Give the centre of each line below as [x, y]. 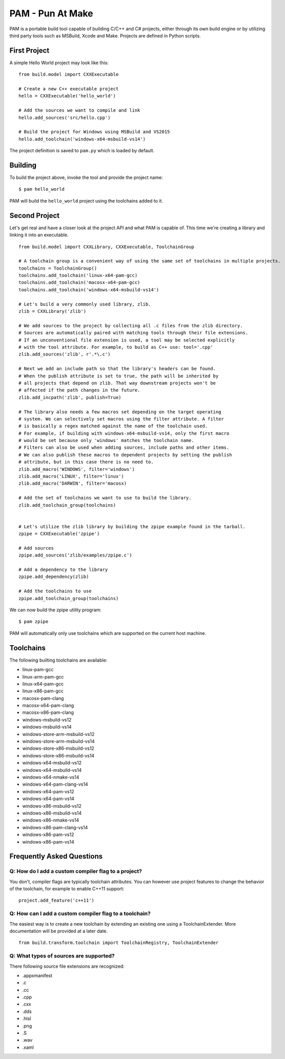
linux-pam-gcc [38, 670]
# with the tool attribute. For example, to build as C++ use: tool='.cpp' [116, 347]
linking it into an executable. [39, 235]
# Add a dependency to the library [63, 570]
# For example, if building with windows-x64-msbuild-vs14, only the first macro [124, 433]
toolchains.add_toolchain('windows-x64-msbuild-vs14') [89, 289]
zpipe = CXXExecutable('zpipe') [59, 534]
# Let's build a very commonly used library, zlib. [85, 304]
